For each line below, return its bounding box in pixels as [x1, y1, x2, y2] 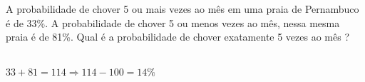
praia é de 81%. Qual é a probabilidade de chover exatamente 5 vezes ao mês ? [6, 29, 350, 44]
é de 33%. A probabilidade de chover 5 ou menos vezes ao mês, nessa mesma [6, 15, 340, 30]
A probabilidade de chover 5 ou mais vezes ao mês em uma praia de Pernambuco [6, 1, 359, 16]
